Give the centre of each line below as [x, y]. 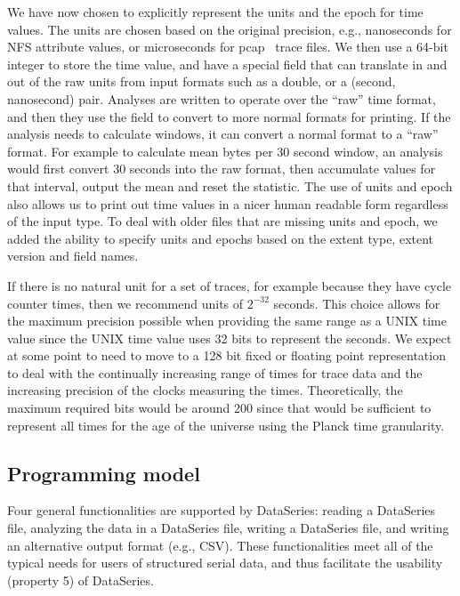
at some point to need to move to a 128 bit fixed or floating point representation [226, 355]
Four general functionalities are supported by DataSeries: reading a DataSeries [222, 510]
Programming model [104, 473]
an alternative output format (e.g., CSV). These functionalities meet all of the [220, 545]
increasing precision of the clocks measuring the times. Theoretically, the [205, 390]
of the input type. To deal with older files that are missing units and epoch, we [222, 221]
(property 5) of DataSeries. [81, 580]
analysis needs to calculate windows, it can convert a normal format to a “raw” [223, 134]
